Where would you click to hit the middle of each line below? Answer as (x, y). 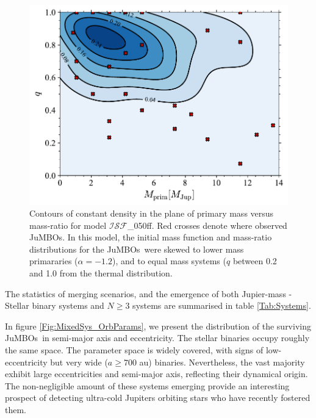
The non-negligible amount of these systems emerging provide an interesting (147, 385)
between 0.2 (255, 261)
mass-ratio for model (68, 225)
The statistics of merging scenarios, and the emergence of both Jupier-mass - (149, 293)
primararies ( (54, 261)
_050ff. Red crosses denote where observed (207, 225)
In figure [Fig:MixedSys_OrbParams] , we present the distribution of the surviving (158, 326)
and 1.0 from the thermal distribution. (101, 273)
